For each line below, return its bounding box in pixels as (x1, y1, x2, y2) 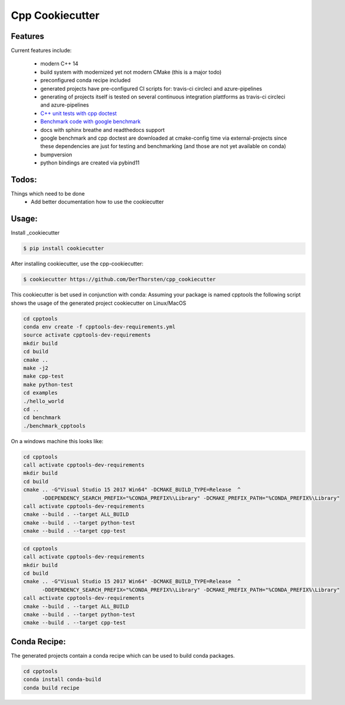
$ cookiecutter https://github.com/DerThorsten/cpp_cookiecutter (23, 276, 216, 283)
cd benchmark (23, 414, 61, 421)
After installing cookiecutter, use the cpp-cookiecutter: (11, 260, 144, 268)
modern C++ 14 (40, 60, 79, 67)
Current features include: (11, 47, 72, 54)
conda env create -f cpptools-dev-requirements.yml (23, 324, 176, 330)
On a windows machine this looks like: (11, 437, 104, 444)
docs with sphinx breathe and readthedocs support (40, 126, 165, 133)
